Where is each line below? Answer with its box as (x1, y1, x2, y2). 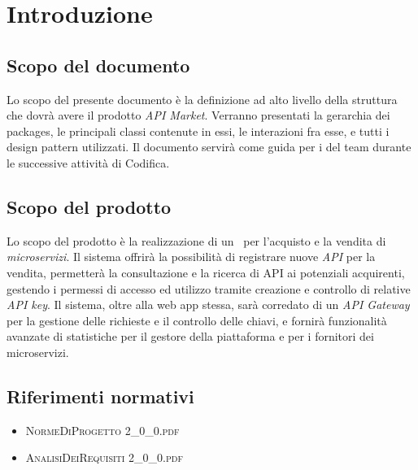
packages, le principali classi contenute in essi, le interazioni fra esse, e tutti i (7, 122, 390, 139)
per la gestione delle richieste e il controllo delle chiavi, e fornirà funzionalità (7, 311, 387, 329)
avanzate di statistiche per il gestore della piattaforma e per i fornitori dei (7, 328, 374, 345)
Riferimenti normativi (7, 383, 194, 408)
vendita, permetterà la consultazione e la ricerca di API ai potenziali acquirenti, (7, 263, 405, 281)
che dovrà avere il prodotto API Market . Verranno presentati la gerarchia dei (7, 107, 390, 124)
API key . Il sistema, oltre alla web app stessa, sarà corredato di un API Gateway (7, 296, 410, 313)
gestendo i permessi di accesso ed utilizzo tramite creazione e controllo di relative (7, 280, 411, 297)
